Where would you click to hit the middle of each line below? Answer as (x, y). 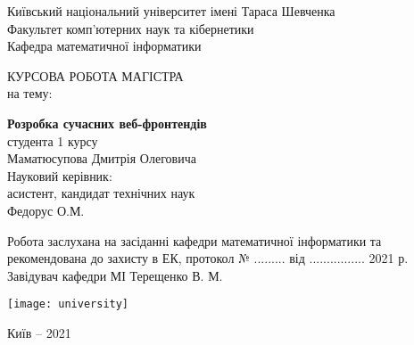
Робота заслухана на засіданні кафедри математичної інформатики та (195, 240)
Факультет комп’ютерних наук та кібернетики (131, 28)
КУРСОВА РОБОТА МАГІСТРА (95, 75)
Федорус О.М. (46, 210)
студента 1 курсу (53, 140)
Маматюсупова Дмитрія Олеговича (102, 158)
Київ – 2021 (39, 332)
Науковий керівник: (60, 175)
